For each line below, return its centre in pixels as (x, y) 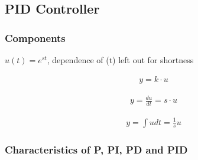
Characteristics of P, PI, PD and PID (96, 150)
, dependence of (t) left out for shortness (120, 60)
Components (35, 37)
